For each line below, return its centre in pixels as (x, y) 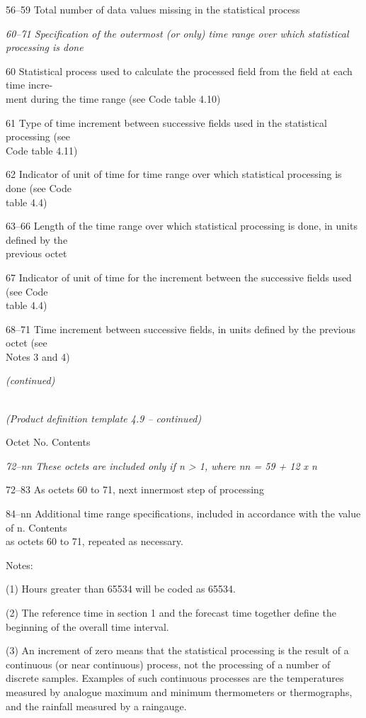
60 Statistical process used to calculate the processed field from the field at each (179, 71)
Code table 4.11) (42, 150)
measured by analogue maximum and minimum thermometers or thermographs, (179, 691)
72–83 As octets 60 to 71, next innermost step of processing (135, 489)
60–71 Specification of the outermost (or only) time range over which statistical (177, 33)
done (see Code (39, 187)
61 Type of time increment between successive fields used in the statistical (166, 122)
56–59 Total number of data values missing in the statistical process (153, 9)
